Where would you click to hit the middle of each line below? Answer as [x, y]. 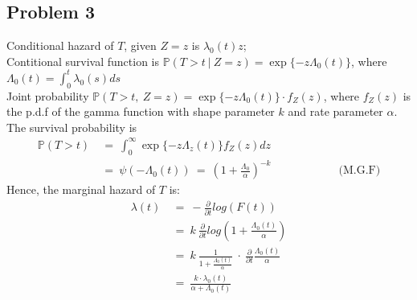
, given [140, 45]
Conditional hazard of [60, 45]
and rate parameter [335, 111]
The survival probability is [72, 127]
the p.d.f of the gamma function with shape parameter [141, 111]
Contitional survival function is [83, 61]
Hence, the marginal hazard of [81, 189]
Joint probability [48, 95]
